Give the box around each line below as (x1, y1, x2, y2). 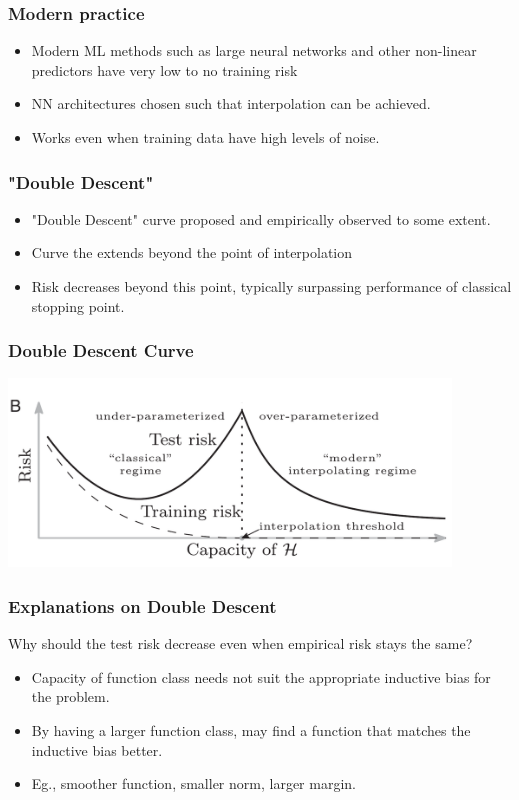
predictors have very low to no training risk (31, 59, 298, 80)
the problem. (31, 686, 110, 707)
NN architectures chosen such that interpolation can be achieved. (31, 93, 431, 114)
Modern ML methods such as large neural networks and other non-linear (31, 40, 477, 61)
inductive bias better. (31, 739, 163, 760)
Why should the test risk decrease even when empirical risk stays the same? (8, 633, 473, 654)
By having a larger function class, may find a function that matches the (31, 719, 471, 740)
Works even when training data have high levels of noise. (31, 127, 380, 147)
